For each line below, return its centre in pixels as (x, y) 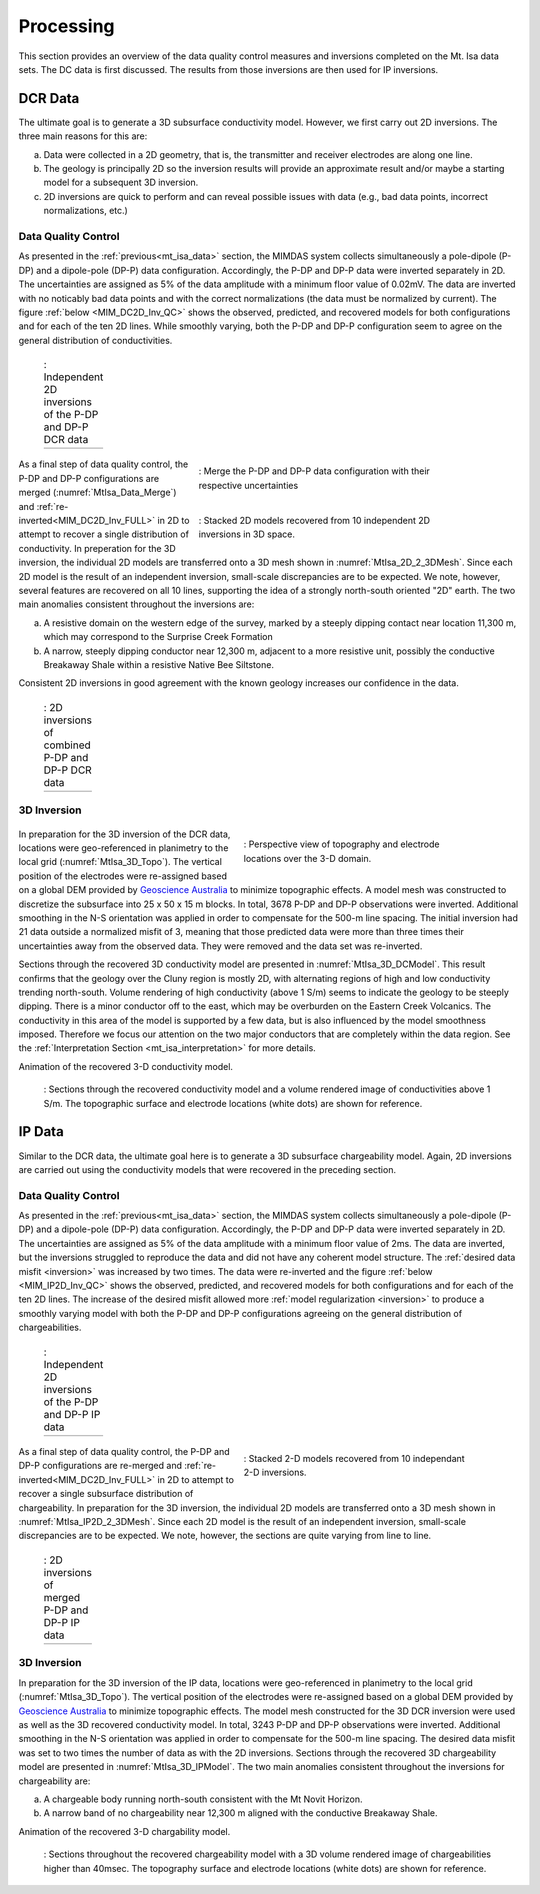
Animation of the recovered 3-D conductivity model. (126, 1066)
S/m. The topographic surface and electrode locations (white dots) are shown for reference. (233, 1103)
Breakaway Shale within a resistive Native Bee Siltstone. (159, 664)
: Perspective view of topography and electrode (341, 844)
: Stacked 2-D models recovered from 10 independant (354, 1458)
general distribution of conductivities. (95, 340)
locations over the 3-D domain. (307, 858)
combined (67, 745)
